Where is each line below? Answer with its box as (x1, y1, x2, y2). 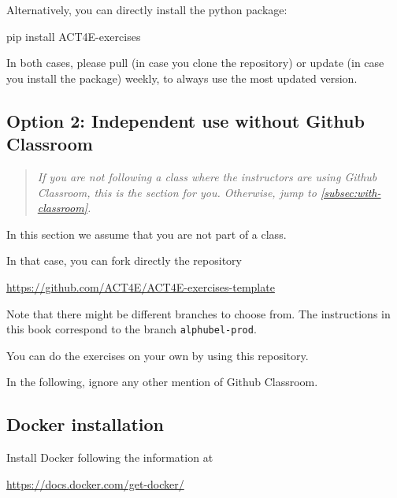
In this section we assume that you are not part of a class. (6, 225, 287, 242)
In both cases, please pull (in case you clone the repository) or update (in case (6, 54, 384, 71)
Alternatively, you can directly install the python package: (6, 2, 288, 17)
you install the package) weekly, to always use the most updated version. (6, 69, 358, 86)
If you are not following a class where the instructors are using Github (37, 168, 377, 184)
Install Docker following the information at (6, 449, 213, 466)
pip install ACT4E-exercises (6, 28, 141, 44)
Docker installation (6, 412, 164, 437)
